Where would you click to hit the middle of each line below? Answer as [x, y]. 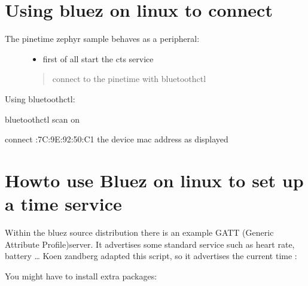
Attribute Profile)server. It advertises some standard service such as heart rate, [150, 244]
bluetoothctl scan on [42, 119]
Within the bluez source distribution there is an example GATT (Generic [139, 232]
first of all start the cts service [98, 58]
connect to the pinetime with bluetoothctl [129, 79]
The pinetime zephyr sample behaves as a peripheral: [102, 39]
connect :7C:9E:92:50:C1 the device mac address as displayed [117, 139]
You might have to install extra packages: [81, 276]
